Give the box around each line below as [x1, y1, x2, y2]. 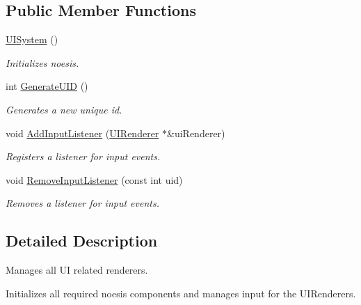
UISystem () [6, 32, 58, 47]
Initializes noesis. [6, 55, 79, 70]
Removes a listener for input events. [6, 196, 159, 210]
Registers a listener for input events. [6, 149, 161, 164]
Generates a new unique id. [6, 102, 122, 116]
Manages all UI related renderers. [6, 263, 148, 277]
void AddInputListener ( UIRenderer [6, 125, 159, 140]
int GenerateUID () [6, 79, 88, 93]
